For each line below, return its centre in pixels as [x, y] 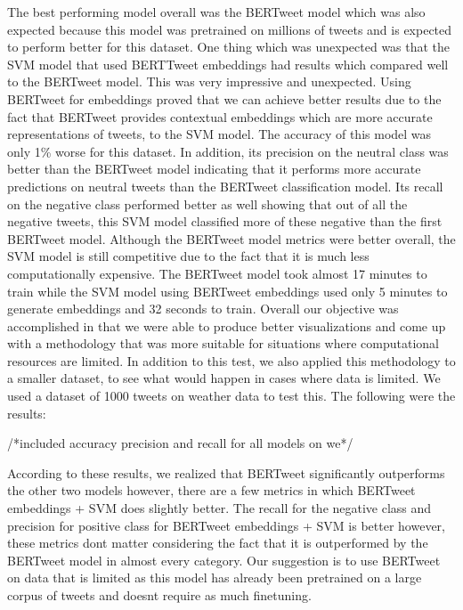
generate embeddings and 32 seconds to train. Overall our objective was [203, 309]
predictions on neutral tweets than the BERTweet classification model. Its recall [225, 186]
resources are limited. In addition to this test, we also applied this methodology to [231, 360]
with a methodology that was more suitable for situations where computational [223, 343]
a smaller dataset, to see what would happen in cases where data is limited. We [224, 378]
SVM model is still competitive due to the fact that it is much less [188, 256]
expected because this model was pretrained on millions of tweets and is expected [230, 29]
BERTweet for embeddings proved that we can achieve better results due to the [224, 98]
